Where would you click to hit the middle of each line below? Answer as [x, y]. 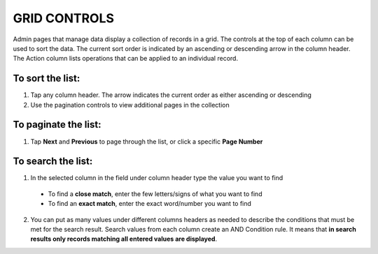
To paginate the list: [57, 125]
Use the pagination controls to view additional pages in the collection [130, 105]
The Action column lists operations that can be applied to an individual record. [125, 59]
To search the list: [53, 162]
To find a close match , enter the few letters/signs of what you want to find [155, 194]
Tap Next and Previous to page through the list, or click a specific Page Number [147, 141]
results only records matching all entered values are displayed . [124, 239]
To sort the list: [47, 79]
